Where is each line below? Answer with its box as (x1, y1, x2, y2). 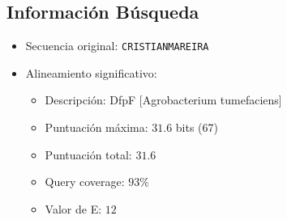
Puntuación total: (45, 146, 132, 163)
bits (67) (175, 119, 219, 136)
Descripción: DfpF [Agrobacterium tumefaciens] (45, 91, 282, 108)
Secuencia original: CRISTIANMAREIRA (25, 37, 209, 54)
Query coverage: (45, 173, 125, 190)
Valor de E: (45, 200, 102, 217)
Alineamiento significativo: (25, 64, 157, 81)
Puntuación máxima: (45, 119, 148, 136)
